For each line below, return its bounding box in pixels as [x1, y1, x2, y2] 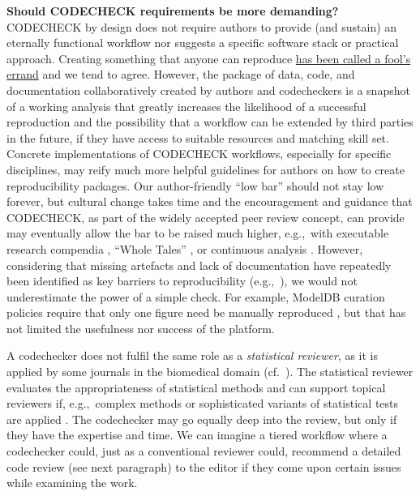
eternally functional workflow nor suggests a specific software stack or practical [6, 34, 399, 51]
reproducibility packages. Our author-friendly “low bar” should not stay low [6, 177, 384, 194]
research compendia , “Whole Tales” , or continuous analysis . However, [6, 240, 363, 257]
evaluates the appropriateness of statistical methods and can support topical [6, 378, 386, 396]
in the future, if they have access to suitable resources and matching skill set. [6, 129, 389, 146]
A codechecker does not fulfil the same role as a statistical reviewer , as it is [6, 347, 379, 364]
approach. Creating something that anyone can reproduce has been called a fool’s [6, 49, 411, 66]
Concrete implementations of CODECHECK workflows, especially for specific [6, 145, 392, 162]
